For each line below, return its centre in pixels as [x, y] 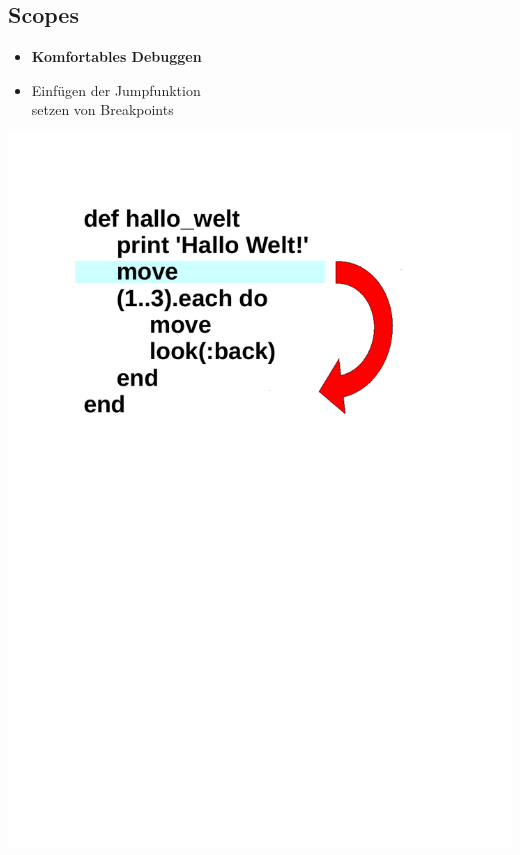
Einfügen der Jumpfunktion [116, 89]
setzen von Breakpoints [102, 109]
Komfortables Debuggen [116, 56]
